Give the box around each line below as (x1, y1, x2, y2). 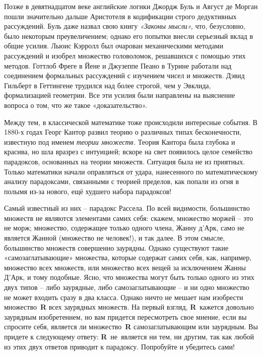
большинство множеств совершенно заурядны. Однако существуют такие (4, 242, 229, 253)
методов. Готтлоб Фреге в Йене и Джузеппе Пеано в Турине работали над (4, 60, 232, 71)
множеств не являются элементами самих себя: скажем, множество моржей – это (4, 212, 253, 223)
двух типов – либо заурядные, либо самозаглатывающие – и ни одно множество (4, 282, 249, 292)
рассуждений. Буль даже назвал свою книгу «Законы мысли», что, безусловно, (4, 21, 245, 31)
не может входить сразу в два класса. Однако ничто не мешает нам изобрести (4, 291, 243, 302)
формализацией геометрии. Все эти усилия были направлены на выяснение (4, 90, 235, 100)
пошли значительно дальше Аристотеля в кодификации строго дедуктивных (4, 11, 237, 21)
